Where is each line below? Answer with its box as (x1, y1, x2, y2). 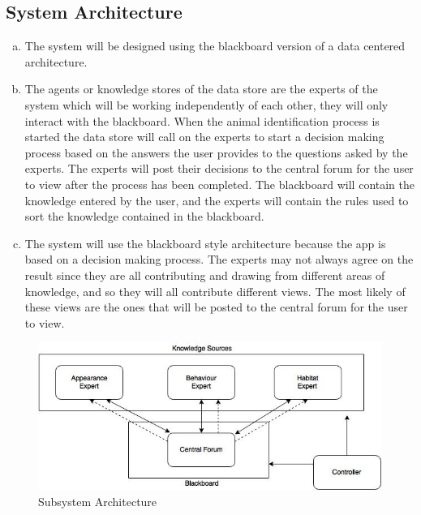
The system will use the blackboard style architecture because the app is (24, 234, 386, 251)
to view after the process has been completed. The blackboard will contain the (24, 175, 415, 192)
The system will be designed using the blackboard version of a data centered (24, 37, 406, 54)
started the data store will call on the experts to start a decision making (24, 128, 384, 145)
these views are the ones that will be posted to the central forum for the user (24, 298, 408, 315)
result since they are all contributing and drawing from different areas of (24, 266, 385, 283)
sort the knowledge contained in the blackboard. (24, 208, 264, 225)
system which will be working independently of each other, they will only (24, 96, 389, 113)
